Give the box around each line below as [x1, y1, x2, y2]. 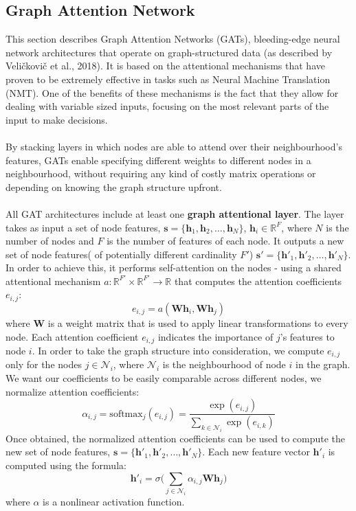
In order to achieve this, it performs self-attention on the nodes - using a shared [5, 260, 342, 275]
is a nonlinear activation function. [43, 494, 185, 508]
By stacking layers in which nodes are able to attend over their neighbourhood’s [5, 139, 342, 153]
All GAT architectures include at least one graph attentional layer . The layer [5, 206, 344, 220]
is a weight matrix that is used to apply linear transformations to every [47, 315, 348, 330]
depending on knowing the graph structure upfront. [5, 179, 222, 194]
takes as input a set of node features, [5, 220, 161, 234]
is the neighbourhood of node [162, 357, 286, 372]
